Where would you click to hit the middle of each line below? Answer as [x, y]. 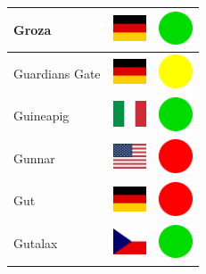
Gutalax [36, 243]
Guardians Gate [57, 73]
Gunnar [34, 158]
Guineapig [41, 116]
